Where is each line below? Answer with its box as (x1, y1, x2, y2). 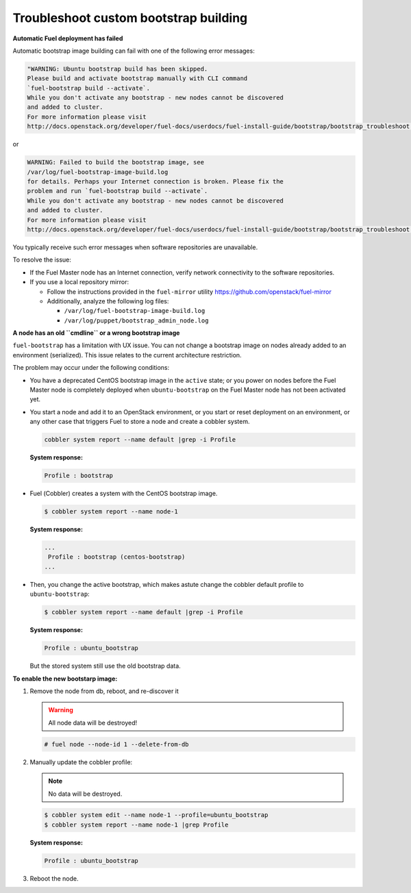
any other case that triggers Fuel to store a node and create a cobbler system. (29, 418, 250, 426)
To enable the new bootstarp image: (12, 675, 118, 683)
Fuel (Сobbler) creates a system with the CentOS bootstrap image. (29, 490, 218, 498)
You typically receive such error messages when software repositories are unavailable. (12, 243, 258, 251)
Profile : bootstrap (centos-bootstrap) (48, 553, 186, 561)
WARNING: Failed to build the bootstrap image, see (27, 158, 205, 166)
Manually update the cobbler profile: (29, 757, 133, 766)
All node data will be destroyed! (48, 718, 138, 727)
